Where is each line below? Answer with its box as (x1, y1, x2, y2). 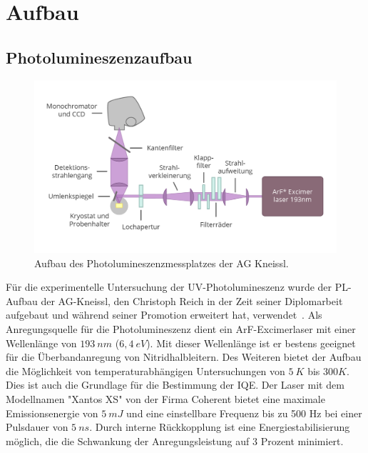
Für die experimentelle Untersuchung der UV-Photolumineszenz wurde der (6, 279, 332, 294)
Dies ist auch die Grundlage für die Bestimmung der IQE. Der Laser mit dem (6, 377, 344, 392)
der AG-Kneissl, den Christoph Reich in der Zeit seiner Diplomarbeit (41, 293, 343, 308)
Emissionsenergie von (6, 405, 98, 420)
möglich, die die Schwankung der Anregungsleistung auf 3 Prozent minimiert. (6, 433, 344, 448)
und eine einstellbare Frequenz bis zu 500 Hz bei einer (126, 405, 362, 420)
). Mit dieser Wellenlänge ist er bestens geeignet (146, 335, 356, 350)
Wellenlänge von (6, 335, 77, 350)
